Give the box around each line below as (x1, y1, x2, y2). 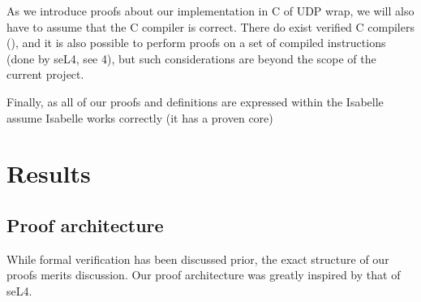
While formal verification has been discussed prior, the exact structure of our (6, 250, 389, 267)
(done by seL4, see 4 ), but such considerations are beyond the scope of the (6, 50, 376, 67)
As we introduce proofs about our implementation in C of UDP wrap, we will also (6, 2, 415, 19)
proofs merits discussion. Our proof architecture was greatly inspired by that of (6, 266, 401, 283)
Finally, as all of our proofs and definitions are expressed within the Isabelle (6, 93, 384, 110)
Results (6, 157, 91, 190)
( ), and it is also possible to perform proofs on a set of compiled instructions (6, 34, 386, 51)
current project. (6, 66, 84, 83)
